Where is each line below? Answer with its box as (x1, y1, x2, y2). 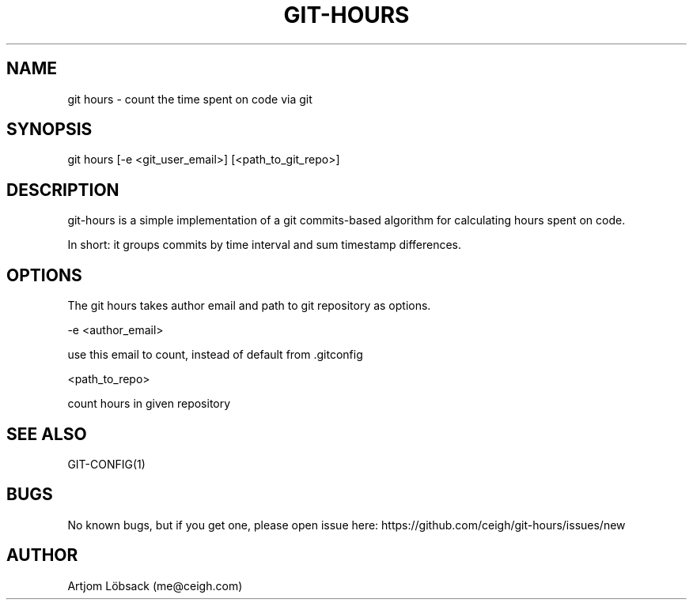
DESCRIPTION (6, 179, 119, 200)
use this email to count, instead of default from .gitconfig (67, 348, 363, 362)
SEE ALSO (6, 423, 87, 444)
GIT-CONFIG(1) (67, 457, 146, 471)
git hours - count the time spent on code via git (67, 92, 312, 106)
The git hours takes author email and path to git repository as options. (67, 299, 431, 313)
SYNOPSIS (6, 119, 93, 140)
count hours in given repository (67, 397, 231, 411)
